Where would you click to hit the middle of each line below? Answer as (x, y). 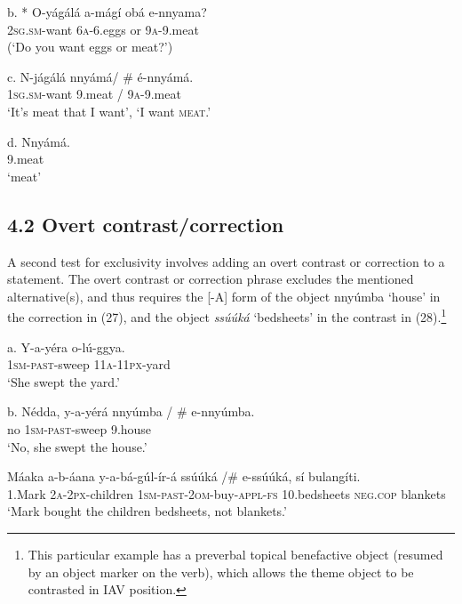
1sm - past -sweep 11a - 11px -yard (89, 364)
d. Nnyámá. (39, 141)
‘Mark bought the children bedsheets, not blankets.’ (147, 511)
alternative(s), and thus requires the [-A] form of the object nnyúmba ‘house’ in (224, 296)
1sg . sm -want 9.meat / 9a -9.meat (94, 94)
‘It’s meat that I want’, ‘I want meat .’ (109, 111)
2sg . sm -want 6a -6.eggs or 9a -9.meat (103, 29)
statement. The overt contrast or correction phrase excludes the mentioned (211, 279)
